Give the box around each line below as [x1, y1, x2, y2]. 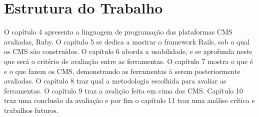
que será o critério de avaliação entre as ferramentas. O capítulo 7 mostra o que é [4, 55, 253, 66]
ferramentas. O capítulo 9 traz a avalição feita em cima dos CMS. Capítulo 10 [4, 85, 243, 95]
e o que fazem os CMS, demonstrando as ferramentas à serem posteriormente [4, 65, 240, 76]
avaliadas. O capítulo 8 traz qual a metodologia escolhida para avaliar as [4, 75, 226, 86]
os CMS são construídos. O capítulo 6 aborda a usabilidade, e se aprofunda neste [4, 46, 252, 56]
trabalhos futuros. [4, 104, 58, 115]
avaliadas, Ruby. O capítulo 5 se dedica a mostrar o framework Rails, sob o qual [4, 36, 249, 46]
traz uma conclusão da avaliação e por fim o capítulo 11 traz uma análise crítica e [4, 95, 255, 105]
